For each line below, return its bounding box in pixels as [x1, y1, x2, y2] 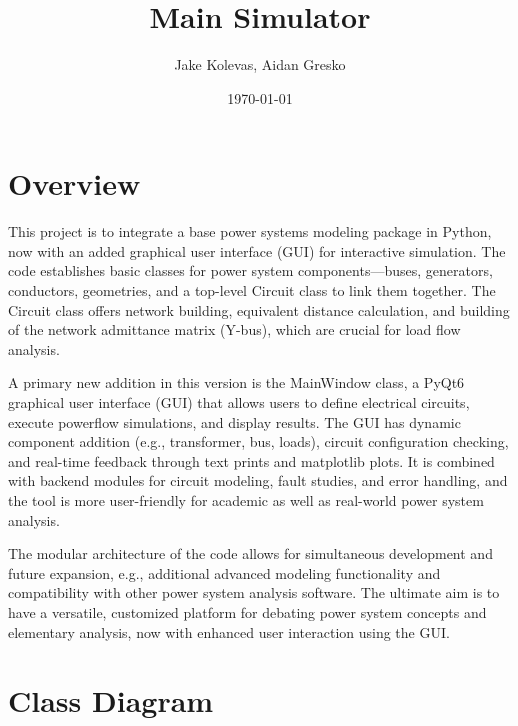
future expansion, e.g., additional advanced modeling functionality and [8, 562, 441, 583]
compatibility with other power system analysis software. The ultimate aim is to [8, 582, 500, 603]
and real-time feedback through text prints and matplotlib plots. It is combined [8, 450, 495, 471]
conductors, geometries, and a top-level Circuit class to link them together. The [8, 280, 496, 301]
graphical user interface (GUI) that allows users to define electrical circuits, [8, 392, 470, 412]
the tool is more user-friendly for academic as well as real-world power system [8, 489, 484, 510]
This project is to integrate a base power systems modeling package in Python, [8, 221, 492, 242]
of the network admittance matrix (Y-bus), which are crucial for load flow [8, 319, 461, 340]
